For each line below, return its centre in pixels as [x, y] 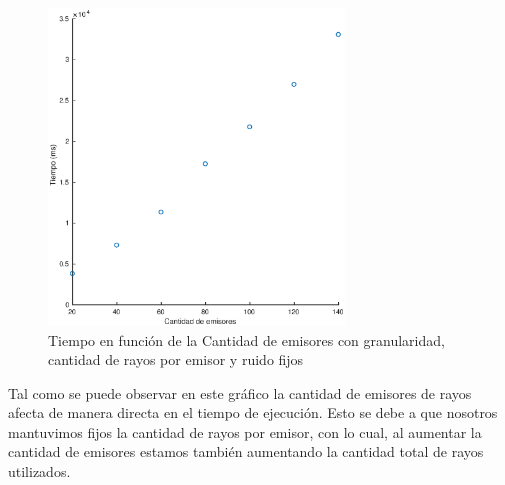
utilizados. [39, 471]
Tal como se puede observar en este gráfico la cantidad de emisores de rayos [240, 392]
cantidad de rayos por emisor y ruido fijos [176, 359]
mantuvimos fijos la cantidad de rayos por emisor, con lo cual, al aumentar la [245, 431]
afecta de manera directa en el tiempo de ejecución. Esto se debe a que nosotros [253, 412]
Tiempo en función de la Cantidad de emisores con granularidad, [246, 339]
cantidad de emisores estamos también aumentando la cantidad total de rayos [246, 451]
